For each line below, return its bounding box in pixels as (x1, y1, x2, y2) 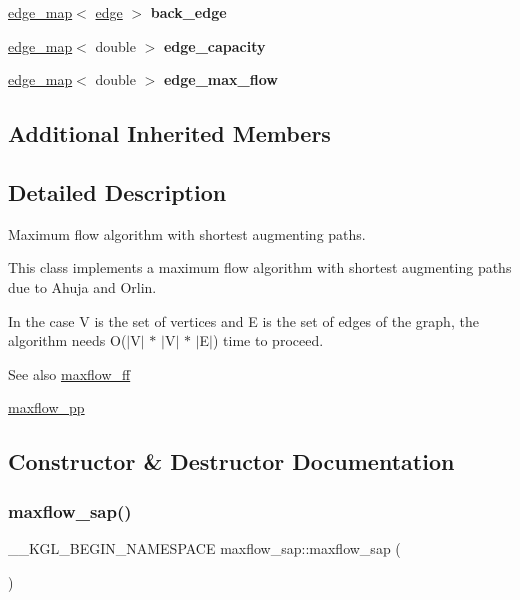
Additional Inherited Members (8, 118, 331, 149)
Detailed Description (8, 176, 227, 207)
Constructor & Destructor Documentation (8, 446, 455, 477)
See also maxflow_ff (8, 363, 131, 384)
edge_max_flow (163, 69, 278, 90)
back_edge (150, 2, 227, 22)
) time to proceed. (213, 330, 324, 351)
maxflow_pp (8, 397, 85, 418)
